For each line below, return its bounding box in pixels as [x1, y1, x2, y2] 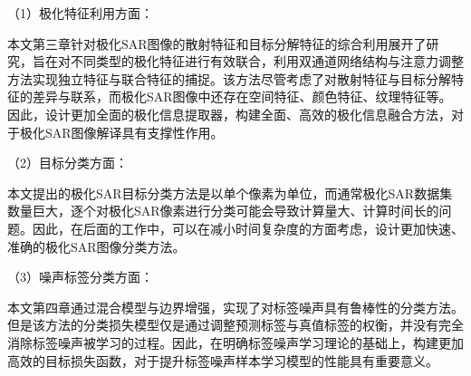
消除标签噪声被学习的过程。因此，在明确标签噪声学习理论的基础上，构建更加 [7, 333, 464, 352]
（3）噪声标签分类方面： [7, 267, 153, 286]
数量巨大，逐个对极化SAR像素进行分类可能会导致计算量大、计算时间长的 [7, 201, 439, 220]
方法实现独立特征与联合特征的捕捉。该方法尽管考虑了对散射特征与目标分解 [7, 69, 451, 88]
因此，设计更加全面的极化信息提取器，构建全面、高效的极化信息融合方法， [7, 104, 451, 123]
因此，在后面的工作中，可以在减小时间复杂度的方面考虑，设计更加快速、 [32, 218, 464, 237]
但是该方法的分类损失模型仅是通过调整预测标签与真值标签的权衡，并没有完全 [7, 315, 464, 334]
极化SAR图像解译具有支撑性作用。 [19, 122, 224, 141]
